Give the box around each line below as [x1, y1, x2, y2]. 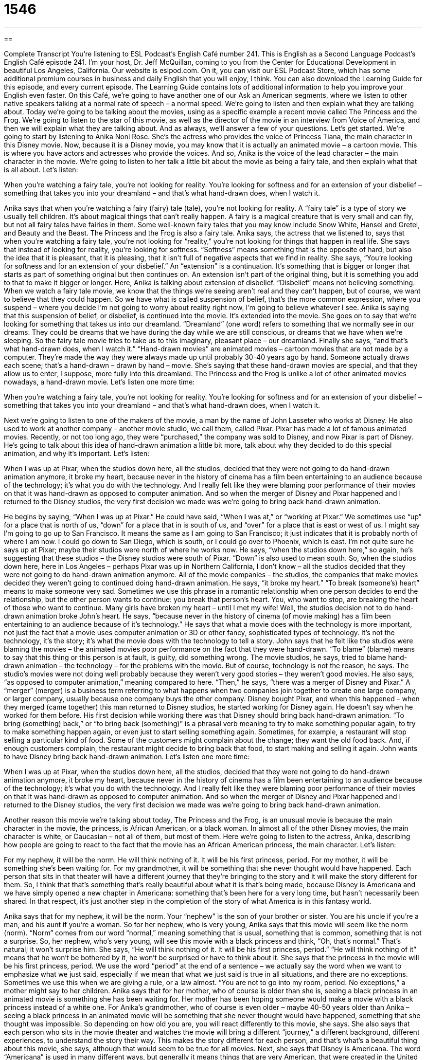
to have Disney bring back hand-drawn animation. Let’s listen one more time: [4, 752, 250, 761]
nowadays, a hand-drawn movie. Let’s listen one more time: [4, 377, 195, 386]
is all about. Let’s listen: [4, 165, 78, 174]
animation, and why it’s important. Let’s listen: [4, 449, 150, 457]
